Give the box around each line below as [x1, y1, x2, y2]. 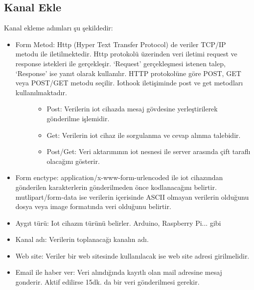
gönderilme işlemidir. [46, 113, 110, 123]
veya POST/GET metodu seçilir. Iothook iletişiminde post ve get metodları [15, 78, 243, 88]
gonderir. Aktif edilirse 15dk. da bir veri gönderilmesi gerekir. [15, 277, 200, 287]
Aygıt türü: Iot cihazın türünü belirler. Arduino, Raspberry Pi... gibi [15, 217, 221, 228]
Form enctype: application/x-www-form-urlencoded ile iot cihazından [15, 172, 223, 183]
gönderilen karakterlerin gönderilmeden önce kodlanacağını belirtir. [15, 182, 217, 192]
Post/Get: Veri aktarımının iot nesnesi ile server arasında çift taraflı [46, 146, 251, 157]
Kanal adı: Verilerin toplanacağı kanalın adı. [15, 234, 149, 244]
